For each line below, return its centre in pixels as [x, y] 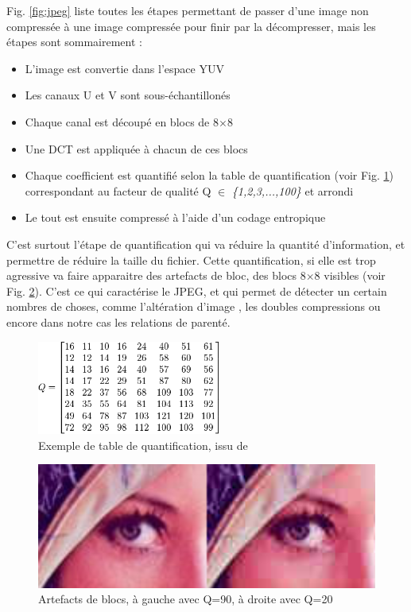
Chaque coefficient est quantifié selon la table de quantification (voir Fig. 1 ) [209, 175]
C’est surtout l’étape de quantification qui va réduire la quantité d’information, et [206, 244]
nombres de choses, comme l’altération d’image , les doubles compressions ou [194, 306]
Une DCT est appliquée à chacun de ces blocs [136, 148]
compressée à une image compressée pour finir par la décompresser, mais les [191, 26]
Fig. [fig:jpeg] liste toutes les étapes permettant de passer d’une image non [188, 10]
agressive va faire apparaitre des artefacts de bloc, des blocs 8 [156, 275]
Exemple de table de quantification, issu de [143, 445]
